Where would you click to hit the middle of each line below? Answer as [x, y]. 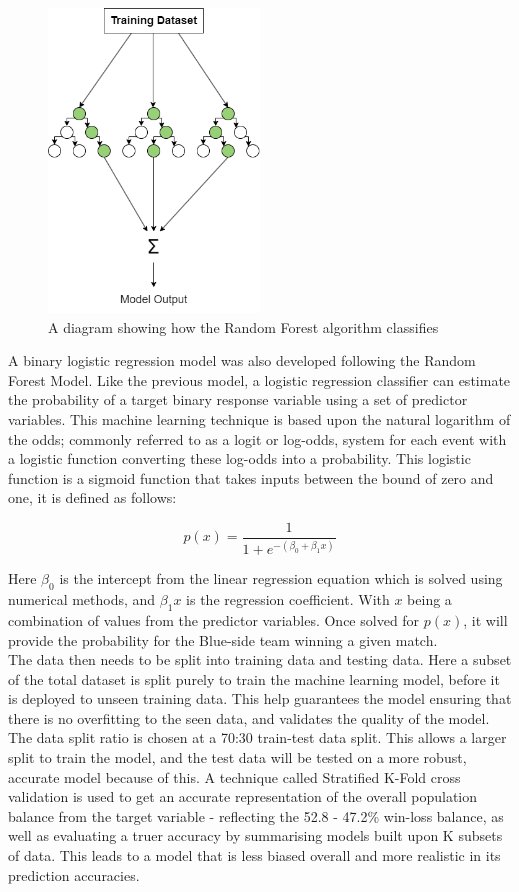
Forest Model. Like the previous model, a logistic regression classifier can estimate [259, 379]
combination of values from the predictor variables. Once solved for [214, 619]
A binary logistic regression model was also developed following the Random [242, 360]
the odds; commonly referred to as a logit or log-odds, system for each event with [257, 438]
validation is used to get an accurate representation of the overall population [243, 796]
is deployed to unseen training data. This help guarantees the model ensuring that [260, 698]
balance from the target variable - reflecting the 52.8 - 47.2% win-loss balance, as [256, 815]
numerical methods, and [82, 599]
